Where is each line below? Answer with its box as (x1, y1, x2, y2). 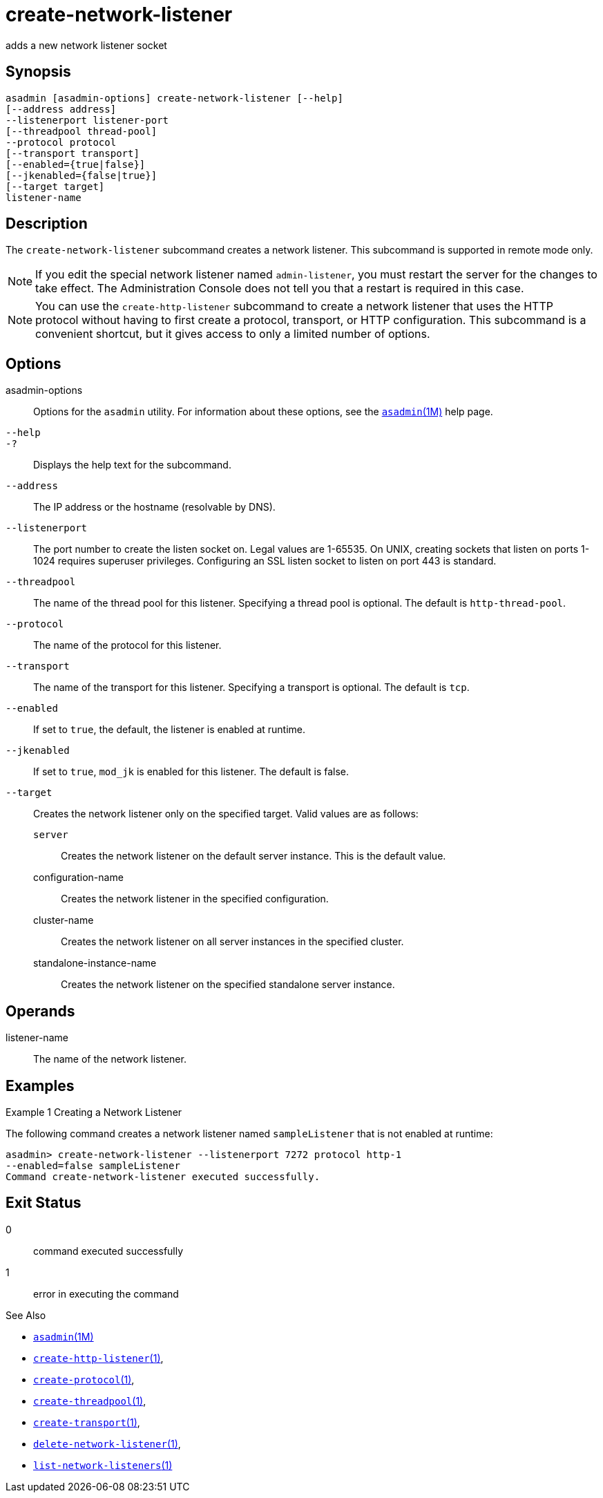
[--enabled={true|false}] (6, 158, 146, 170)
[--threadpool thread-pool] (6, 125, 157, 137)
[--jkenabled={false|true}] (6, 169, 157, 181)
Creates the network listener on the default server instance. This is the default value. (61, 850, 446, 862)
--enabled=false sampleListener (6, 1159, 180, 1171)
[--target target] (6, 180, 105, 192)
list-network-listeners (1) (33, 1459, 173, 1471)
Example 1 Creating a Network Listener (6, 1106, 182, 1118)
